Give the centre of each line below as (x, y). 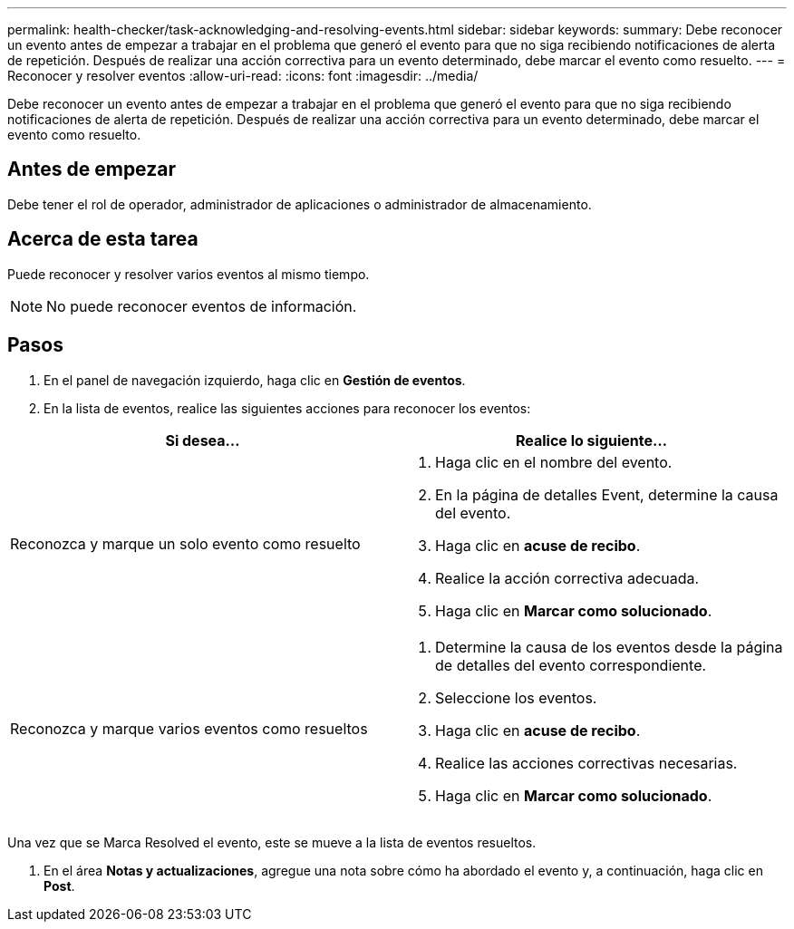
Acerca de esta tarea (103, 239)
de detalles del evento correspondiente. (571, 665)
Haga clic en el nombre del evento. (554, 462)
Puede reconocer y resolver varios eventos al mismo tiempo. (189, 274)
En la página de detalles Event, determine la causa (607, 494)
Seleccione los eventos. (516, 697)
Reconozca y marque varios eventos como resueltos (189, 728)
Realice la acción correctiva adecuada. (567, 578)
